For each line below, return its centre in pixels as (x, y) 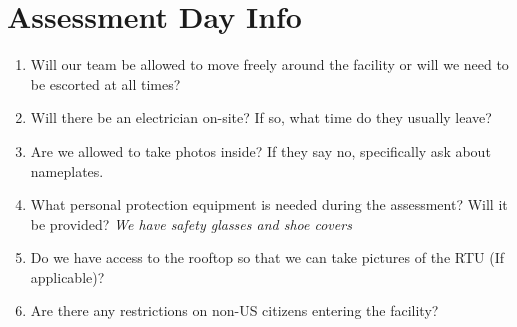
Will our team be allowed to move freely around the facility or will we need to (269, 64)
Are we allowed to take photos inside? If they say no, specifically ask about (260, 150)
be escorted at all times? (105, 83)
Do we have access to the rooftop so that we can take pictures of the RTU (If (267, 257)
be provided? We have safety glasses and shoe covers (191, 223)
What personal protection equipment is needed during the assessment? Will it (269, 204)
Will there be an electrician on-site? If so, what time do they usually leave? (261, 117)
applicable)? (67, 276)
